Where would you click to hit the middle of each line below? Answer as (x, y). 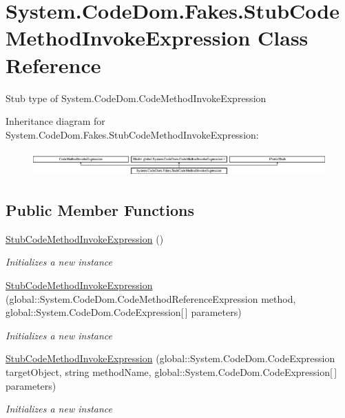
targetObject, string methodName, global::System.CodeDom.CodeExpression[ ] (171, 371)
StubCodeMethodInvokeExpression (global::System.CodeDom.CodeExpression (170, 358)
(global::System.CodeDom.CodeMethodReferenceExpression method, (151, 298)
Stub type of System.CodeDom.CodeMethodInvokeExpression (136, 98)
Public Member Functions (100, 210)
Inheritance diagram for (55, 121)
